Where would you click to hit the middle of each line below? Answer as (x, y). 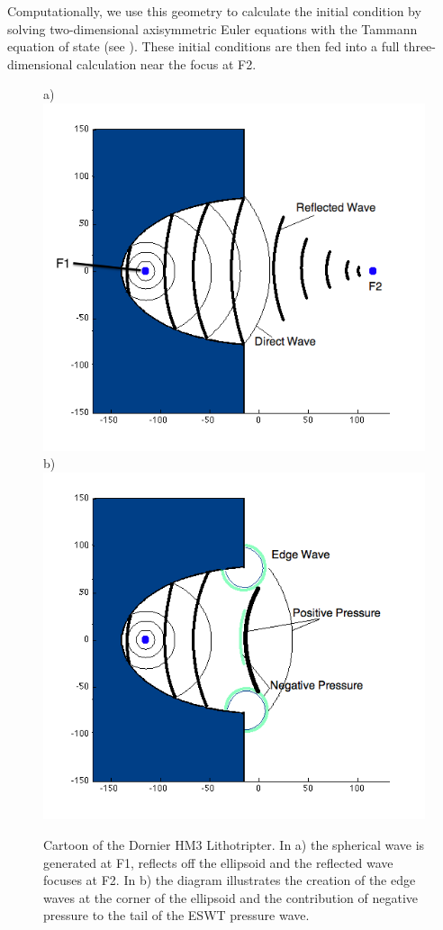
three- (420, 46)
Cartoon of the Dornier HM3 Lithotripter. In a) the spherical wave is (234, 845)
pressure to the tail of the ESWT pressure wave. (176, 915)
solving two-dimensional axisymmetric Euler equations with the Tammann (212, 28)
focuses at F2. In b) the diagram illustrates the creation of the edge (230, 880)
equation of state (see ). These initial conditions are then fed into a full (203, 46)
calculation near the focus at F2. (167, 63)
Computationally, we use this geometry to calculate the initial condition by (214, 11)
